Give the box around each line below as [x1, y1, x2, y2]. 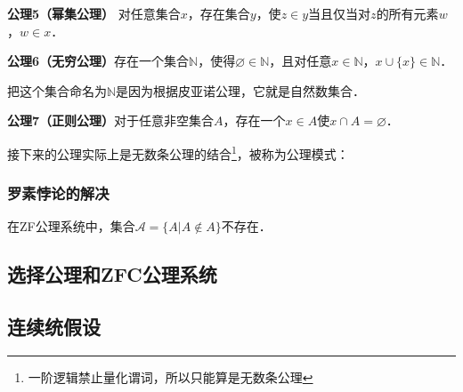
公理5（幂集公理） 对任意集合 [7, 4, 181, 22]
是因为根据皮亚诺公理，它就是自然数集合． [116, 81, 366, 100]
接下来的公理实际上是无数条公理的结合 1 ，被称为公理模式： [7, 141, 349, 163]
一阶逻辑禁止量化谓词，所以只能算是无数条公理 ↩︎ [28, 368, 313, 387]
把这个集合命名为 [7, 81, 107, 100]
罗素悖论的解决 [7, 182, 110, 204]
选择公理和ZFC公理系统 [7, 260, 217, 288]
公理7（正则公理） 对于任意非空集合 [7, 111, 215, 130]
